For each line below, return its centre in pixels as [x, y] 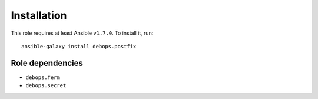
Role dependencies [47, 63]
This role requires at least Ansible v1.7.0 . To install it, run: [82, 33]
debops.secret [46, 86]
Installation [39, 15]
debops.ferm [43, 77]
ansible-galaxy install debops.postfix [79, 46]
